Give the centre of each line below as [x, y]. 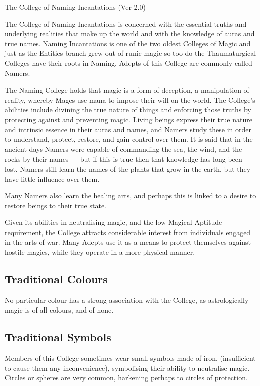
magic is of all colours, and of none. [59, 310]
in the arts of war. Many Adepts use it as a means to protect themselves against [128, 242]
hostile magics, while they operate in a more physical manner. [100, 252]
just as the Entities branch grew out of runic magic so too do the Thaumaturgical [131, 53]
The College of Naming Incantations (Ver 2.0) [75, 7]
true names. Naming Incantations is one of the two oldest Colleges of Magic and [128, 43]
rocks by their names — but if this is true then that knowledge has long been [123, 159]
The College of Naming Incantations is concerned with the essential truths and [126, 23]
